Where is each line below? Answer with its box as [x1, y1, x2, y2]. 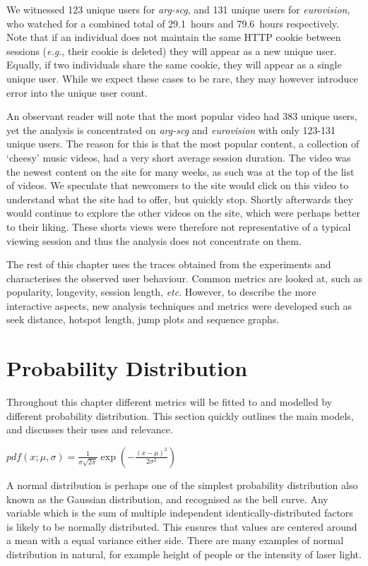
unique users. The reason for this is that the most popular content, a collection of [6, 136, 360, 151]
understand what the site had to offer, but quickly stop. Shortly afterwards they [6, 191, 353, 206]
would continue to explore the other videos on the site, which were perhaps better [6, 205, 360, 220]
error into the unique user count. [6, 85, 148, 100]
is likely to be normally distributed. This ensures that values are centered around [6, 519, 357, 534]
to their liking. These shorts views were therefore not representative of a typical [6, 219, 351, 234]
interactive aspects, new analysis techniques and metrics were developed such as [6, 298, 352, 313]
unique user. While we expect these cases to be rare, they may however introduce [6, 71, 358, 85]
